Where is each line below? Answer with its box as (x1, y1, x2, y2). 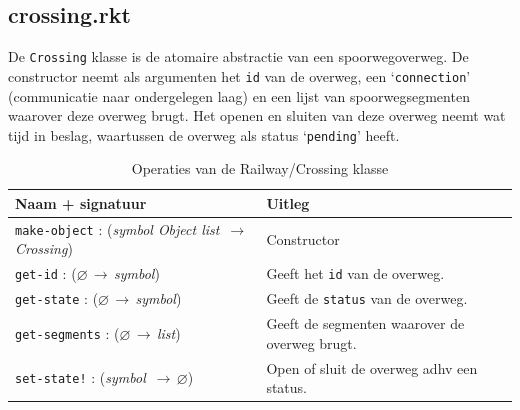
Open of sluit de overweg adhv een (266, 357, 478, 378)
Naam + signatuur (15, 192, 147, 213)
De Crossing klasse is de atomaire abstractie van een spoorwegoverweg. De (8, 46, 469, 67)
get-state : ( (15, 288, 99, 309)
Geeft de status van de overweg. (266, 288, 468, 309)
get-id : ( (15, 263, 77, 284)
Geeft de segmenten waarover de (266, 313, 465, 334)
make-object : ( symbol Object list (15, 218, 220, 239)
